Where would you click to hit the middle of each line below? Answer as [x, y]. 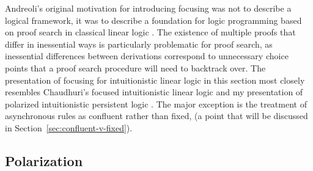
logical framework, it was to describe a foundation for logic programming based [153, 20]
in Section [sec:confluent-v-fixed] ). [69, 127]
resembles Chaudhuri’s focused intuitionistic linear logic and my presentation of [154, 92]
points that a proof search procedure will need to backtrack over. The [135, 67]
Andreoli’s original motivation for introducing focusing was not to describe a [148, 8]
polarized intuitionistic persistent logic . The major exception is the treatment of [156, 104]
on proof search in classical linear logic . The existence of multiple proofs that [150, 32]
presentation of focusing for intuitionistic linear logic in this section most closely [155, 80]
